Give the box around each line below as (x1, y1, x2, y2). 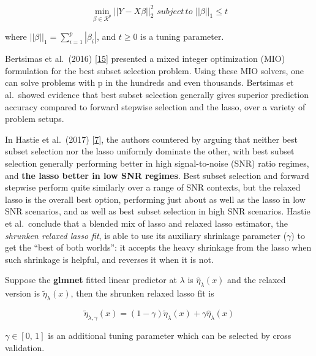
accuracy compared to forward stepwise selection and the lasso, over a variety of (5, 100, 306, 113)
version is (5, 287, 40, 300)
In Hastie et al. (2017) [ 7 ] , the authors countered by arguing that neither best (5, 132, 298, 145)
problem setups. (5, 112, 64, 125)
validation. (5, 341, 45, 354)
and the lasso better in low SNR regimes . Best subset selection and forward (5, 169, 309, 181)
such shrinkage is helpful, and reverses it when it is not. (5, 252, 214, 265)
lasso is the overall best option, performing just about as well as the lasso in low (5, 192, 306, 205)
